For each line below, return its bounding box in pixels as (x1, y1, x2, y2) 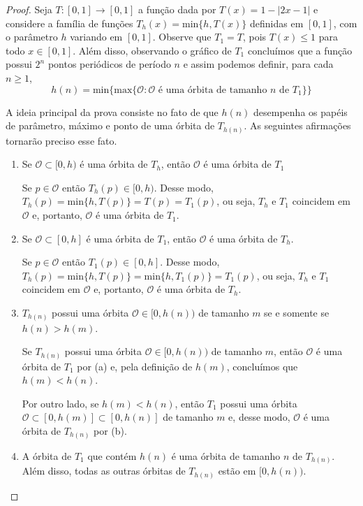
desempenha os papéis (253, 104, 348, 119)
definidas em (250, 15, 304, 30)
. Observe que (152, 29, 212, 44)
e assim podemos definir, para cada (183, 57, 334, 71)
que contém (87, 448, 137, 463)
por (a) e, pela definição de (77, 359, 193, 373)
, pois (242, 29, 267, 44)
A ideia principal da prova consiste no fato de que (6, 104, 218, 119)
